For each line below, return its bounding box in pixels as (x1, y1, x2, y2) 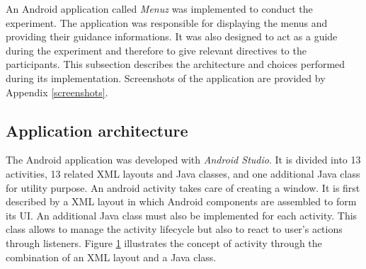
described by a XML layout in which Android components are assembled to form (6, 194, 357, 209)
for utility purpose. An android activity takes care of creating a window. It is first (6, 180, 360, 195)
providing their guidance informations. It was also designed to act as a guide (6, 29, 338, 44)
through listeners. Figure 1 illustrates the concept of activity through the (6, 235, 322, 250)
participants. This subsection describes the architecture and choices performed (6, 57, 345, 71)
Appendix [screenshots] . (6, 84, 108, 99)
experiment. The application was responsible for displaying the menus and (6, 15, 328, 30)
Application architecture (6, 119, 188, 141)
